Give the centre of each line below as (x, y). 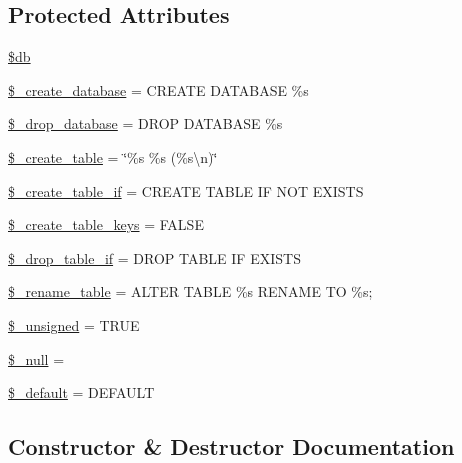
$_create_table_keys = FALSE (106, 224)
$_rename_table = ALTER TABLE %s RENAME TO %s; (190, 291)
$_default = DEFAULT (81, 392)
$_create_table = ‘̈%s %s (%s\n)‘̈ (113, 156)
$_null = (36, 358)
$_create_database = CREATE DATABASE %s (158, 89)
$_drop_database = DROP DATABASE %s (145, 123)
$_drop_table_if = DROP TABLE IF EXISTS (154, 257)
